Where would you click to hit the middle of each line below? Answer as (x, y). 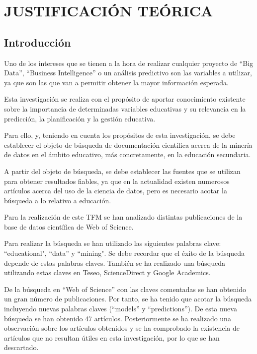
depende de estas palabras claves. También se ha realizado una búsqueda (115, 263)
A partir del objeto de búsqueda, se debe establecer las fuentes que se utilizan (122, 171)
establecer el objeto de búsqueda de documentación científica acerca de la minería (128, 145)
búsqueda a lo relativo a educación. (58, 200)
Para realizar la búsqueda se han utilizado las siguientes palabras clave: (113, 243)
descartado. (21, 347)
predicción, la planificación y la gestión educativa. (80, 118)
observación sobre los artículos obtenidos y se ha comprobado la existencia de (122, 328)
